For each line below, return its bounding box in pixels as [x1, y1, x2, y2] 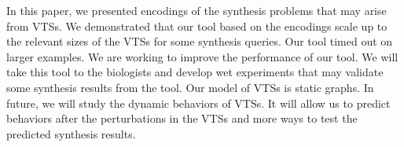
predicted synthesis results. [6, 125, 136, 141]
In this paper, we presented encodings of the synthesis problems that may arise [6, 2, 387, 18]
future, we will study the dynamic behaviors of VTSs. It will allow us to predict [6, 94, 391, 111]
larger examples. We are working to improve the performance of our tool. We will [6, 48, 398, 64]
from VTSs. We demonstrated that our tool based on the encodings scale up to [6, 17, 387, 34]
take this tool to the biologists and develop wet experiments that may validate [6, 64, 384, 80]
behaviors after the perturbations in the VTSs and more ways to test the [6, 110, 358, 127]
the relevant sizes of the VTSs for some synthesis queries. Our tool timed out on [6, 33, 393, 50]
